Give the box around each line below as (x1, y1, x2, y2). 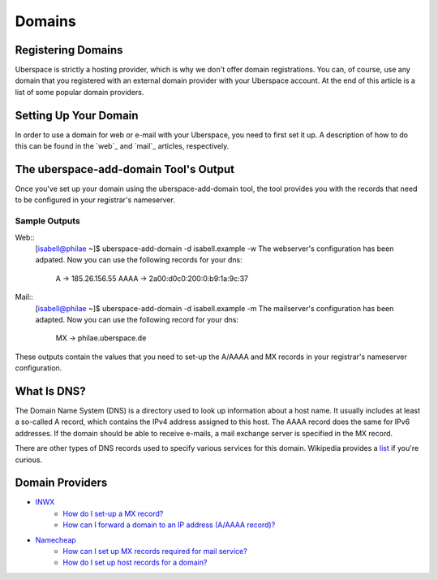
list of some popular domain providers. (15, 87, 144, 97)
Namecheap (35, 535, 76, 544)
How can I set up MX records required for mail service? (62, 547, 247, 556)
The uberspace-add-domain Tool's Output (15, 162, 235, 176)
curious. (15, 455, 43, 465)
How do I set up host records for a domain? (62, 557, 208, 568)
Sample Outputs (15, 215, 80, 227)
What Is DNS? (15, 384, 87, 398)
